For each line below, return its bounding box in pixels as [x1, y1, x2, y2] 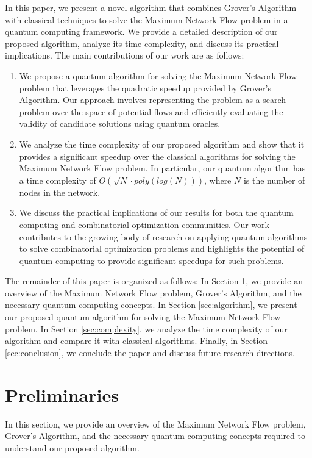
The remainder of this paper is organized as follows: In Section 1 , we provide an [5, 274, 303, 287]
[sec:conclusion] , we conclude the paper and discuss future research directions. [5, 346, 295, 359]
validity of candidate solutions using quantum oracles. [19, 117, 221, 130]
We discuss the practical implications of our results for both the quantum [19, 206, 294, 219]
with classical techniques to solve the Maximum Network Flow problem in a [5, 13, 288, 26]
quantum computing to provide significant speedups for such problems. [19, 254, 284, 267]
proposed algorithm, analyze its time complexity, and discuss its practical [5, 37, 279, 49]
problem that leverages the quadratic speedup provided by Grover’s [19, 81, 271, 94]
